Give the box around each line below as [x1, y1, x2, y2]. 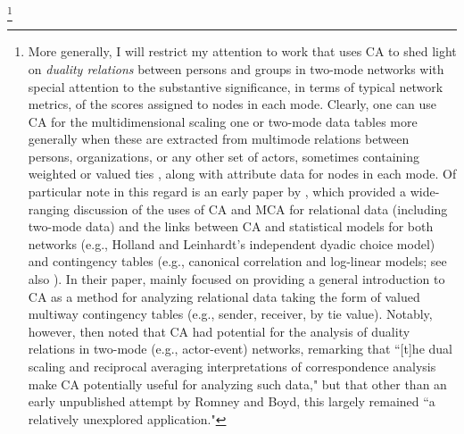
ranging [28, 199, 70, 218]
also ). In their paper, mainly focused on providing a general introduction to [28, 270, 445, 288]
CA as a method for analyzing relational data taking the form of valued [28, 287, 420, 305]
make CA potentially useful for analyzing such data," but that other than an [28, 374, 447, 393]
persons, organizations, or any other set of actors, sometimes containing [28, 146, 420, 165]
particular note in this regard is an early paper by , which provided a [28, 182, 406, 201]
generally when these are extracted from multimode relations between [28, 129, 410, 148]
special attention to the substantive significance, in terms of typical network [28, 77, 443, 96]
